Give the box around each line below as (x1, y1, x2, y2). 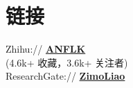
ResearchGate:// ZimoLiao (6, 69, 125, 83)
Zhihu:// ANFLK (6, 42, 86, 56)
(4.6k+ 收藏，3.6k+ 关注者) (6, 55, 128, 69)
